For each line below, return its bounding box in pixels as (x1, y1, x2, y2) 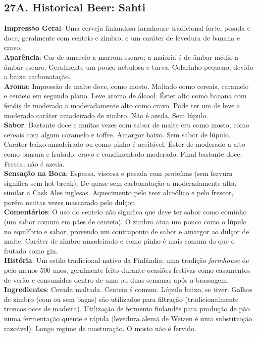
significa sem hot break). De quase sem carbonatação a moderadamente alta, (4, 177, 237, 188)
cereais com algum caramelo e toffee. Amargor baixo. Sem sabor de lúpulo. (4, 129, 231, 139)
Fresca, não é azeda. (4, 158, 65, 168)
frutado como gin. (4, 245, 58, 255)
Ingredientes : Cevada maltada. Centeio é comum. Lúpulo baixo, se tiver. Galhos (4, 284, 253, 295)
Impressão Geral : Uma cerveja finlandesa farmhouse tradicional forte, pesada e (4, 23, 251, 33)
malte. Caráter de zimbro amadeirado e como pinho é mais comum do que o (4, 236, 235, 246)
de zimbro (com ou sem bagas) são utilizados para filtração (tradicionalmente (4, 294, 239, 304)
